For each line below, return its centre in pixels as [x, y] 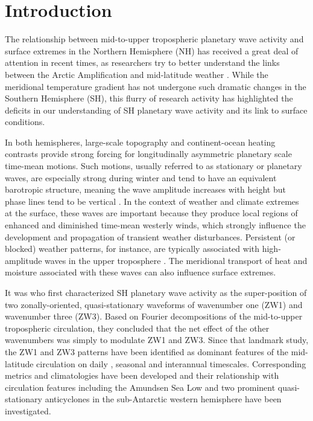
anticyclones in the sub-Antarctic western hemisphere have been [163, 399]
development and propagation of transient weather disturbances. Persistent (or [150, 236]
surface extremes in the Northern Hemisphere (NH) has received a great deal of [152, 50]
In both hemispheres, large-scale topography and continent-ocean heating [140, 142]
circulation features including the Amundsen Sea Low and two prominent [140, 387]
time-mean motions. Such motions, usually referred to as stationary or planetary [153, 166]
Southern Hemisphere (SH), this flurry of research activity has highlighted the [149, 98]
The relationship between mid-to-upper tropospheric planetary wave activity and [154, 39]
